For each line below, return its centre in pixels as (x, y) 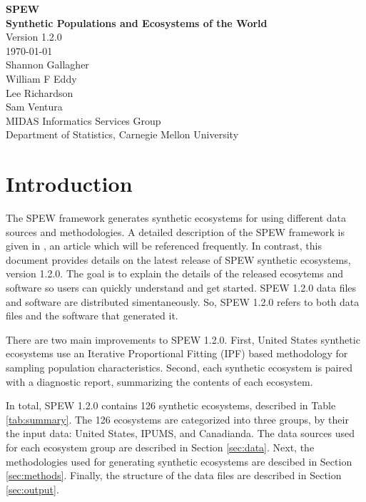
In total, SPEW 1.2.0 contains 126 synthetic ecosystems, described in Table (171, 405)
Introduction (69, 184)
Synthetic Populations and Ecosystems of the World (137, 22)
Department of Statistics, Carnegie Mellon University (122, 134)
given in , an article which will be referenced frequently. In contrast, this (164, 246)
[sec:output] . (32, 489)
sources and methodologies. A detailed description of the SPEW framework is (175, 231)
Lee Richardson (40, 92)
